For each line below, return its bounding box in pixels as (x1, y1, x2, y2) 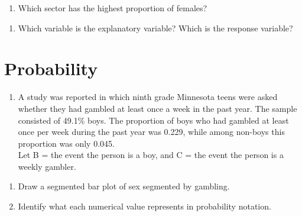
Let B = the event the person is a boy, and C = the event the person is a (18, 149, 284, 161)
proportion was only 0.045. (18, 137, 115, 149)
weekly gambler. (18, 160, 76, 172)
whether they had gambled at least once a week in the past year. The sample (18, 102, 297, 114)
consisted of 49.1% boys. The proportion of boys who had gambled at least (18, 114, 289, 126)
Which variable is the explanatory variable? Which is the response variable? (18, 21, 293, 34)
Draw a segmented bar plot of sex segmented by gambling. (18, 180, 230, 192)
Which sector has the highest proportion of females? (18, 2, 207, 14)
